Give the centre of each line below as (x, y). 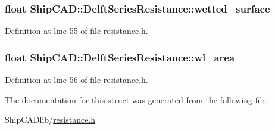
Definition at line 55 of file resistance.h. (76, 31)
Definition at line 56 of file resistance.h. (76, 80)
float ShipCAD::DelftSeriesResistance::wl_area (120, 57)
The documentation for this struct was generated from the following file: (137, 99)
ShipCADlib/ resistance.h (50, 120)
